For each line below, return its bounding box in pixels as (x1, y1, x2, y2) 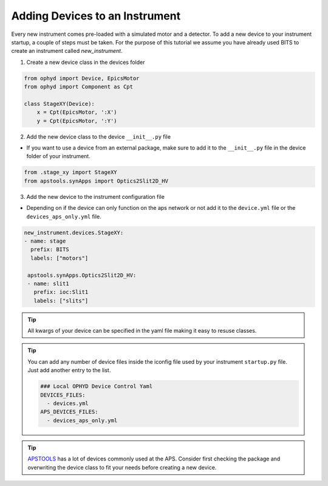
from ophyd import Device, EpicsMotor (24, 75, 140, 82)
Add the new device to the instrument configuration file (26, 193, 165, 200)
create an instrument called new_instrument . (11, 47, 123, 55)
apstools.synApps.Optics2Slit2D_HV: (27, 271, 137, 279)
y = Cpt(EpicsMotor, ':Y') (36, 117, 118, 124)
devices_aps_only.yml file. (26, 213, 101, 220)
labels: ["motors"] (30, 254, 89, 262)
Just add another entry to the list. (27, 367, 111, 374)
